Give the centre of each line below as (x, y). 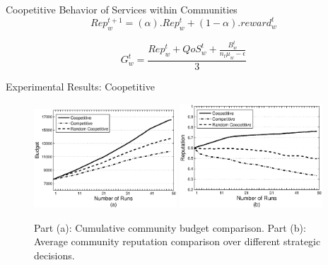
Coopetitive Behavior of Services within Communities (122, 9)
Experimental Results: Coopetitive (80, 86)
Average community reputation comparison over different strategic (177, 241)
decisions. (54, 255)
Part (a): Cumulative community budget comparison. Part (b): (170, 227)
